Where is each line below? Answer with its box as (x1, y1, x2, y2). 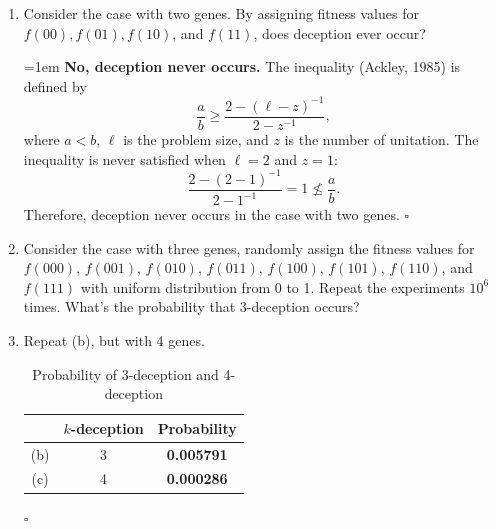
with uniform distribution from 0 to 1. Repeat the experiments (80, 276, 465, 297)
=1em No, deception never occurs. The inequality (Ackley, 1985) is (23, 56, 461, 77)
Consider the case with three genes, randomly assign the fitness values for (23, 237, 475, 258)
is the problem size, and (123, 128, 269, 149)
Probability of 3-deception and (32, 363, 219, 384)
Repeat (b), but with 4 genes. (23, 330, 205, 350)
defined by (23, 75, 87, 96)
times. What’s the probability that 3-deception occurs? (23, 296, 360, 317)
